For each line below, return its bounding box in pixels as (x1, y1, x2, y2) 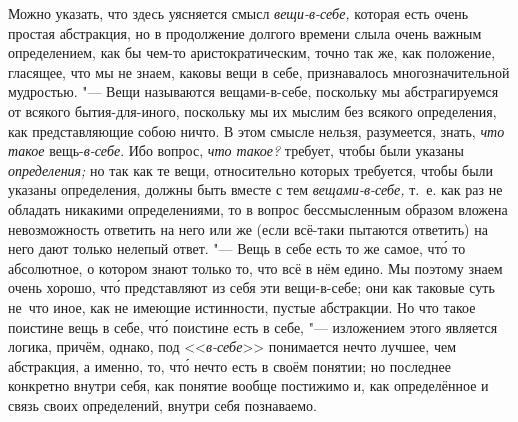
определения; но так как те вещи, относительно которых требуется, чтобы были (8, 159, 494, 180)
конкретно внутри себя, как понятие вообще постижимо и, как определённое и (8, 375, 489, 396)
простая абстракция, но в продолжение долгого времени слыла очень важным (8, 22, 482, 43)
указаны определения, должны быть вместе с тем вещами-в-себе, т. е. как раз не (8, 179, 503, 200)
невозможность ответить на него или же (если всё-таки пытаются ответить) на (8, 218, 488, 239)
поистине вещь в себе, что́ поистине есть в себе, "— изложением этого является (8, 316, 498, 337)
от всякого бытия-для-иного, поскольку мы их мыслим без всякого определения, (8, 100, 497, 121)
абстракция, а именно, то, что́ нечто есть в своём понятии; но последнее (8, 355, 451, 376)
